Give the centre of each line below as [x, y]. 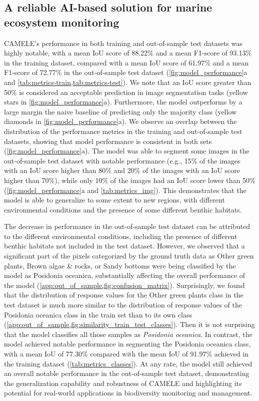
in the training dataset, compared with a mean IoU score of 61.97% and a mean [126, 62]
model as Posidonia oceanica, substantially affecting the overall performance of [125, 275]
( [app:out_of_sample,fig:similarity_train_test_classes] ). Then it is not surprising [129, 324]
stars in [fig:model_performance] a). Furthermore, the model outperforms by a [123, 102]
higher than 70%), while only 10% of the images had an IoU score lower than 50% [130, 180]
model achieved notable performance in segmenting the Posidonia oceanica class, [127, 344]
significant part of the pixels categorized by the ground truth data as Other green [129, 256]
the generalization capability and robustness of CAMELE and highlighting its [123, 383]
